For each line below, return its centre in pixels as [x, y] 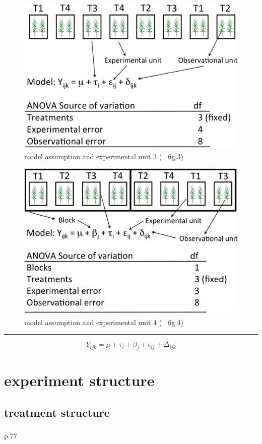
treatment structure [57, 412]
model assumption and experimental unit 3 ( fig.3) [104, 156]
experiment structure [79, 380]
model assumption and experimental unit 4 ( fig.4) [104, 322]
